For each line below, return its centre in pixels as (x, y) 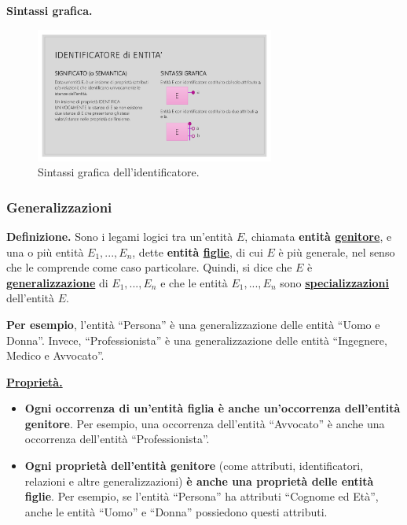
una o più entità (45, 251)
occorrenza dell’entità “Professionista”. (117, 439)
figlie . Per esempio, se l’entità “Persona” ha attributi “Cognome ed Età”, (202, 496)
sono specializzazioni (334, 282)
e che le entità (194, 282)
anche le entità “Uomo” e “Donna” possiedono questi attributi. (176, 511)
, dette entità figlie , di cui (198, 251)
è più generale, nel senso (337, 251)
